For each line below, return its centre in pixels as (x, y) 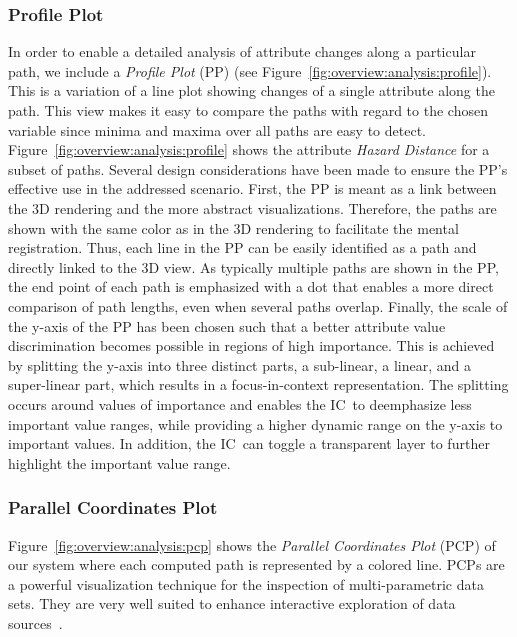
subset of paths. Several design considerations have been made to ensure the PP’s (258, 168)
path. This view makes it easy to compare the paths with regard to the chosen (248, 110)
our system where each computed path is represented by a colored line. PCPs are (256, 564)
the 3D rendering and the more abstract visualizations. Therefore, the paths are (252, 207)
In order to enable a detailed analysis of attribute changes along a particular (242, 51)
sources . (35, 622)
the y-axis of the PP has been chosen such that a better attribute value (227, 325)
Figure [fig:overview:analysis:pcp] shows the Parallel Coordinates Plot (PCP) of (252, 544)
